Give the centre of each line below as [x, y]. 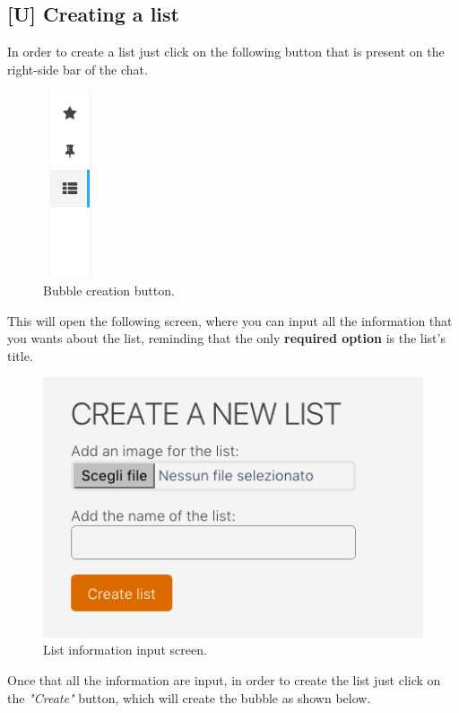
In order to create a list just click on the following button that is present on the [226, 52]
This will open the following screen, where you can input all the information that [230, 320]
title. [20, 355]
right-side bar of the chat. [78, 69]
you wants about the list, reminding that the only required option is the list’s [226, 338]
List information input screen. [125, 650]
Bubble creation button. [109, 290]
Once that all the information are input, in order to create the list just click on [224, 680]
